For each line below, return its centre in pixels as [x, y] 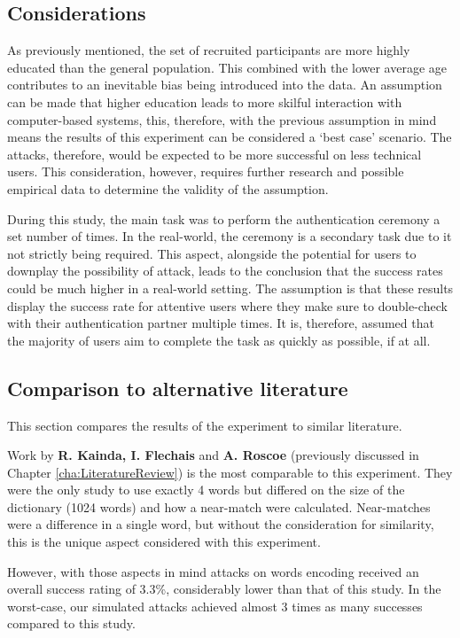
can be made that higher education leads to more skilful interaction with [205, 101]
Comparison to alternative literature [178, 388]
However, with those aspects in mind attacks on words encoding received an [213, 571]
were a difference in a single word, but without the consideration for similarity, [221, 524]
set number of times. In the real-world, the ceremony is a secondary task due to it [230, 236]
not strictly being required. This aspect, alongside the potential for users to [212, 253]
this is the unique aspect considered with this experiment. [164, 542]
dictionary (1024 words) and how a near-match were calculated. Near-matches [219, 506]
